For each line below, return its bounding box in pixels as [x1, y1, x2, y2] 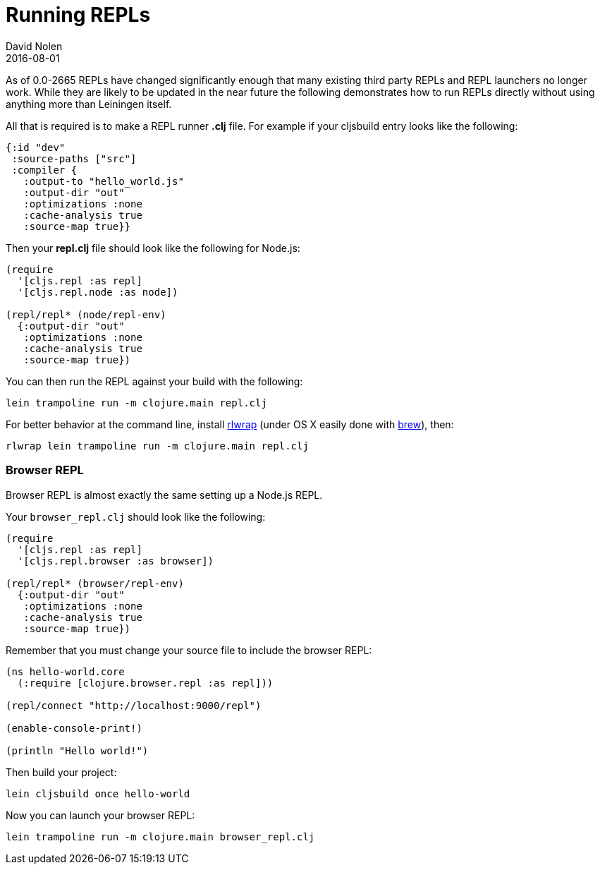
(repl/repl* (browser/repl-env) [6, 577, 184, 589]
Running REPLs [6, 3, 151, 27]
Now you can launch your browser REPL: [6, 809, 195, 821]
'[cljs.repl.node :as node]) [17, 286, 178, 298]
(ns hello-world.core [6, 665, 125, 677]
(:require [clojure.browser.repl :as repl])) [17, 677, 274, 689]
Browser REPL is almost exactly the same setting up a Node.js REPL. [6, 488, 323, 501]
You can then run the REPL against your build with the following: [6, 375, 303, 387]
